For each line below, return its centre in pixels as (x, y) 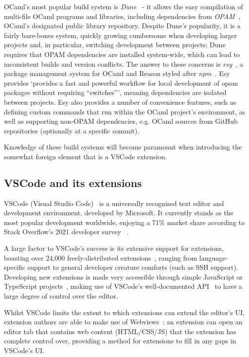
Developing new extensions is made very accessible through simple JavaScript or (124, 276)
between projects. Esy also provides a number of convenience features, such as (120, 102)
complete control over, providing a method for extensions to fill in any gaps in (120, 341)
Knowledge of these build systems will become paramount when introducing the (123, 147)
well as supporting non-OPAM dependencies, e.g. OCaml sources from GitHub (121, 121)
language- (213, 257)
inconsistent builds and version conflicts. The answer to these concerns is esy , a (124, 64)
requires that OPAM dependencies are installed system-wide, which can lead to (122, 54)
